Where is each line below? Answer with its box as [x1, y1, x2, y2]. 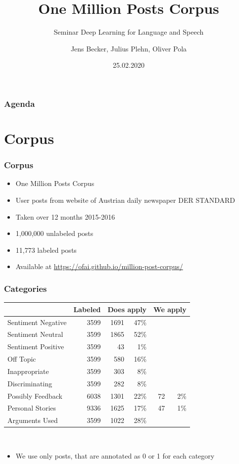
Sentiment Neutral [7, 329, 63, 339]
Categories [4, 282, 47, 294]
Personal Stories [7, 403, 56, 413]
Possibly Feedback [7, 390, 62, 401]
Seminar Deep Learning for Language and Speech [53, 27, 204, 37]
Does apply [107, 304, 147, 314]
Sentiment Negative [7, 317, 67, 327]
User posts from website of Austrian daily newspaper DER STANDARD [15, 195, 235, 205]
